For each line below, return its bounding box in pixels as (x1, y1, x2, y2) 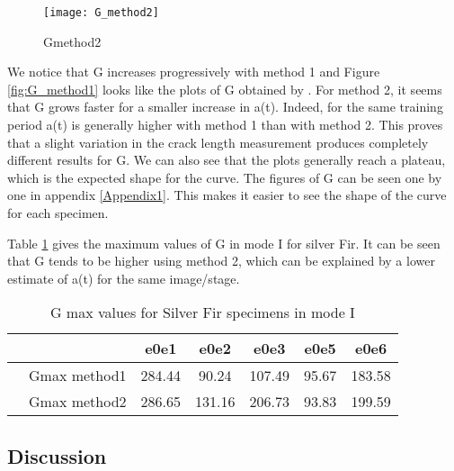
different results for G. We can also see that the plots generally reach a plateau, (7, 150, 446, 169)
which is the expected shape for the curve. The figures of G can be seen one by (7, 168, 442, 186)
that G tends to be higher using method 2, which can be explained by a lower (7, 251, 435, 270)
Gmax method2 (29, 391, 127, 412)
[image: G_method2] (43, 6, 159, 19)
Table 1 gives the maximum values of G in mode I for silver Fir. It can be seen (7, 233, 441, 252)
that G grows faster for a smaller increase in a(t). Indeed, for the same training (7, 97, 443, 116)
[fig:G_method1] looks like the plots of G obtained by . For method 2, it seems (7, 79, 442, 98)
